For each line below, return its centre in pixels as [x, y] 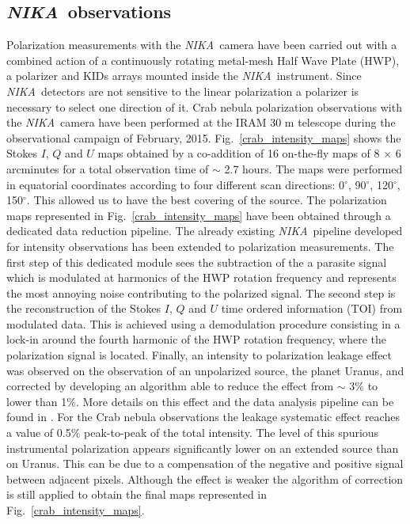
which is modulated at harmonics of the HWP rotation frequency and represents [201, 277]
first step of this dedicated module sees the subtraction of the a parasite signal [197, 262]
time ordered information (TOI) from [312, 308]
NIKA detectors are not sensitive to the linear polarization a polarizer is [183, 91]
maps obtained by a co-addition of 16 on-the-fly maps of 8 [239, 153]
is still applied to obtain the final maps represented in [137, 494]
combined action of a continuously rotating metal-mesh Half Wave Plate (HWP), [203, 60]
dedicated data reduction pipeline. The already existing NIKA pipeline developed [205, 231]
